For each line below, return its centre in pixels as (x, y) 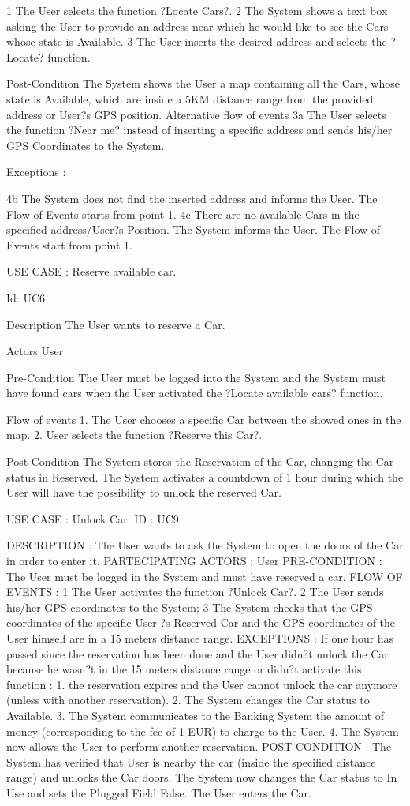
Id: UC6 (26, 297)
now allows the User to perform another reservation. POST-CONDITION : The (199, 746)
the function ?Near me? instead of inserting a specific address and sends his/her (199, 130)
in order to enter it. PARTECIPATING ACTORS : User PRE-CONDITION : (194, 561)
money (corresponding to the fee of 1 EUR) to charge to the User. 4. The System (203, 731)
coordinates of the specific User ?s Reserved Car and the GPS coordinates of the (201, 622)
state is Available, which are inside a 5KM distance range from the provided (190, 98)
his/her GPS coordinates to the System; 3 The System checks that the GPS (190, 607)
